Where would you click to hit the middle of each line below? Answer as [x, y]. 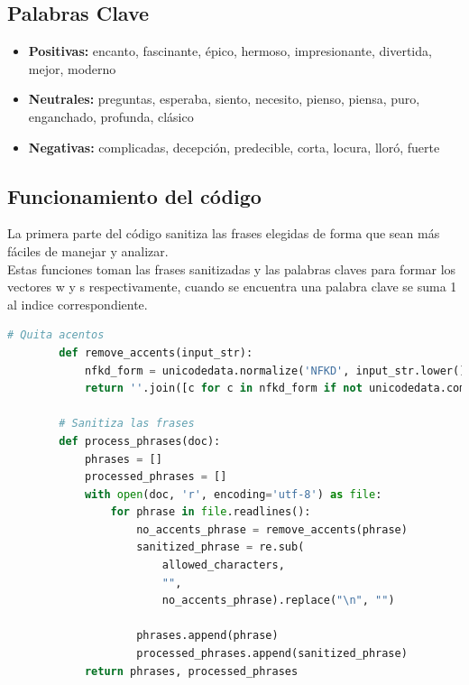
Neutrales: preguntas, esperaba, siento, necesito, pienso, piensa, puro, [224, 99]
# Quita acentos [56, 335]
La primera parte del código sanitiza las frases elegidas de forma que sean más [224, 233]
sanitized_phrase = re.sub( [221, 547]
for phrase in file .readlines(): [211, 512]
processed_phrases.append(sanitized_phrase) [272, 654]
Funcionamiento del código [134, 195]
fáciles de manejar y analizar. [88, 250]
